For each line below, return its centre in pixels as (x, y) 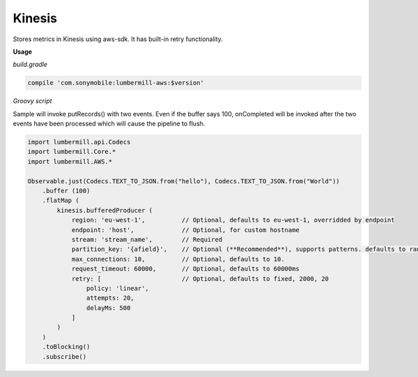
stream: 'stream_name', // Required (147, 239)
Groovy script (32, 101)
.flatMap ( (61, 201)
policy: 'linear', (117, 288)
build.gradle (30, 64)
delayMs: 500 (108, 308)
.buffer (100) (66, 191)
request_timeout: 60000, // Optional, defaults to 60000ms (185, 269)
